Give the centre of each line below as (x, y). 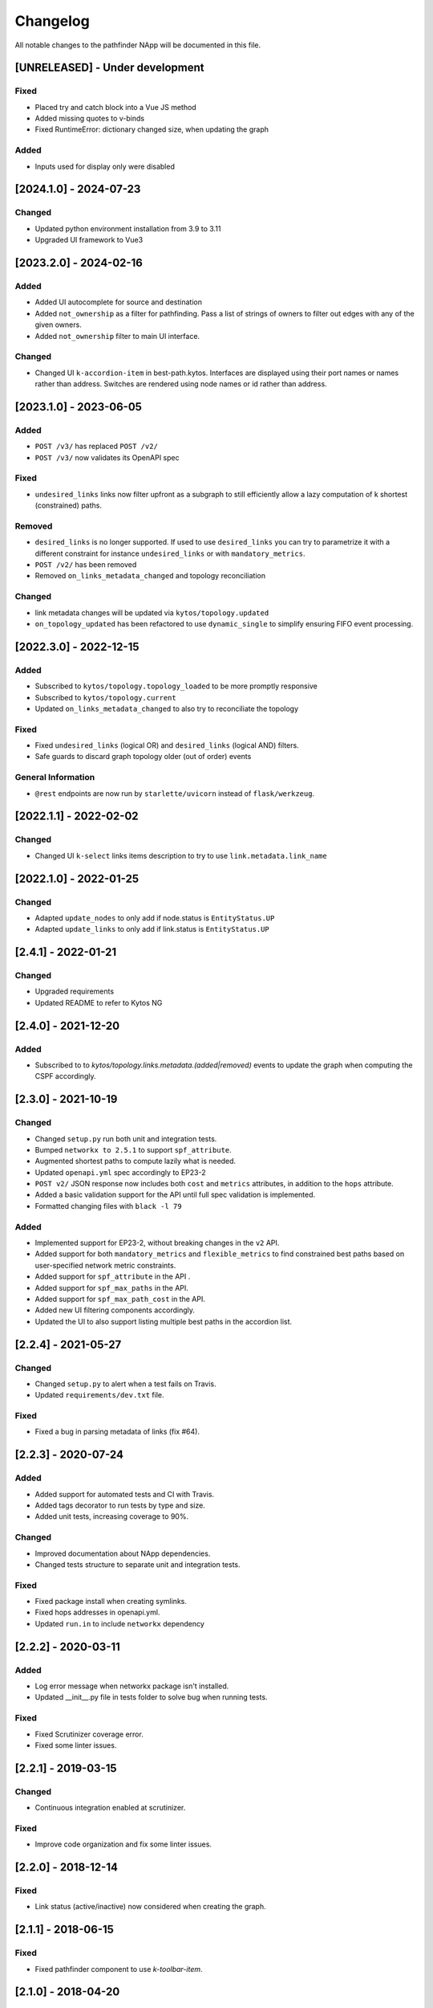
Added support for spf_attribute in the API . (113, 1276)
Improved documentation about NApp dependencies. (123, 1553)
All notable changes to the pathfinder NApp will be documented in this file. (138, 45)
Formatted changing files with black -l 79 (108, 1206)
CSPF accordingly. (65, 1076)
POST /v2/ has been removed (86, 565)
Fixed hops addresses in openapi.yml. (97, 1612)
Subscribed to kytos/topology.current (105, 697)
